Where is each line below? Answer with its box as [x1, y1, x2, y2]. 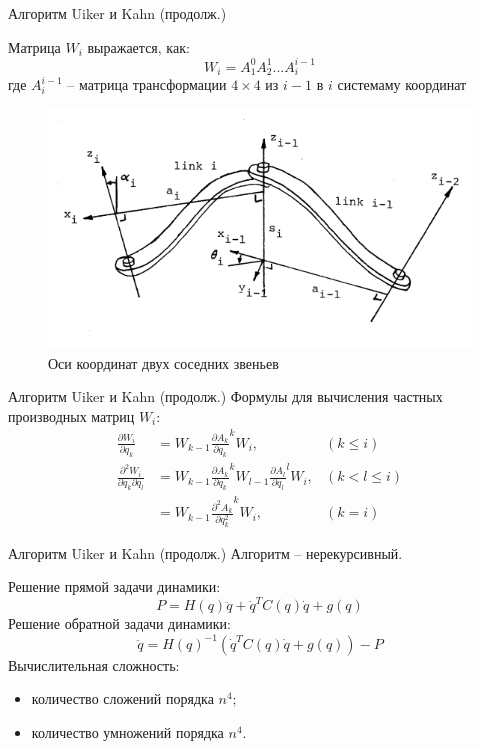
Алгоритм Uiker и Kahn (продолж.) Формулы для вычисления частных [8, 386, 443, 407]
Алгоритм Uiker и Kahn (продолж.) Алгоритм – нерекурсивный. [8, 542, 403, 563]
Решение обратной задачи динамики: [8, 613, 231, 634]
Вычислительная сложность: [8, 654, 180, 675]
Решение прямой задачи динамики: [8, 576, 221, 597]
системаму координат [337, 74, 467, 95]
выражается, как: [87, 36, 190, 57]
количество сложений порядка [31, 688, 214, 709]
